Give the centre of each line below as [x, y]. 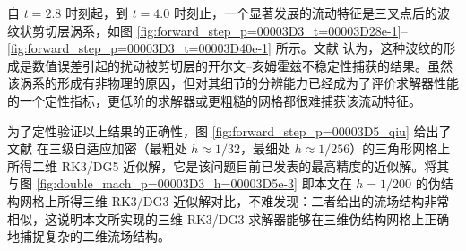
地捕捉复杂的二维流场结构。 [89, 236]
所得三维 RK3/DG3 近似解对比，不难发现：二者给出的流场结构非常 [253, 200]
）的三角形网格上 [400, 148]
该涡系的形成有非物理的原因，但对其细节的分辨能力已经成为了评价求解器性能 [233, 83]
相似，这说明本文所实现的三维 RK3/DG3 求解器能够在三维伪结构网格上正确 [229, 218]
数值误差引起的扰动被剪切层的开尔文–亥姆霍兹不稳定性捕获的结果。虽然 [242, 65]
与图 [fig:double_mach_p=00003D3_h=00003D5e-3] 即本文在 [180, 183]
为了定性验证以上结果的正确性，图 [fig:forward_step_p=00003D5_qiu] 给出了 [229, 130]
